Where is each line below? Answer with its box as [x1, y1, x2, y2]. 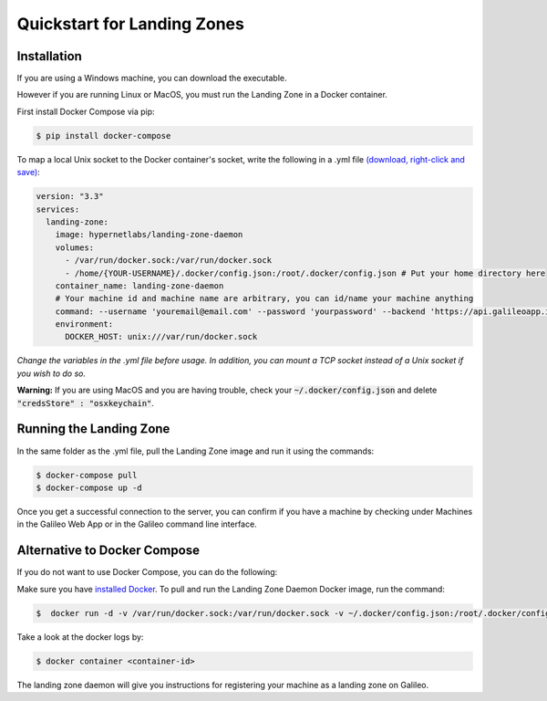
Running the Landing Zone [16, 421, 170, 437]
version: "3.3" [36, 192, 104, 202]
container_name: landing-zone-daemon [55, 280, 224, 291]
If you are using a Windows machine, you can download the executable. [16, 73, 287, 84]
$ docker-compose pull [36, 470, 138, 480]
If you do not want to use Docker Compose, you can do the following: [16, 567, 278, 578]
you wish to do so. [16, 368, 87, 379]
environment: [55, 319, 114, 330]
